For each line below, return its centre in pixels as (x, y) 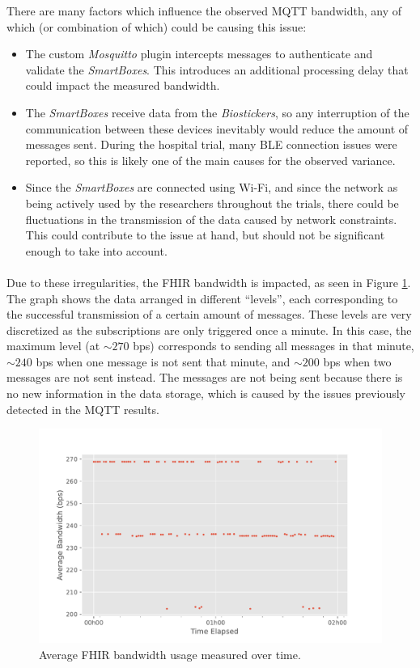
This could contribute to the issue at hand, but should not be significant (205, 235)
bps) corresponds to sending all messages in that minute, (274, 346)
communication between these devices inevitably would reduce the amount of (217, 128)
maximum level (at (53, 346)
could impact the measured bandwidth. (123, 85)
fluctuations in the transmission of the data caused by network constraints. (211, 219)
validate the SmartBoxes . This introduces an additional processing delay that (217, 69)
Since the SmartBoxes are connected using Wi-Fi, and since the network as (212, 187)
